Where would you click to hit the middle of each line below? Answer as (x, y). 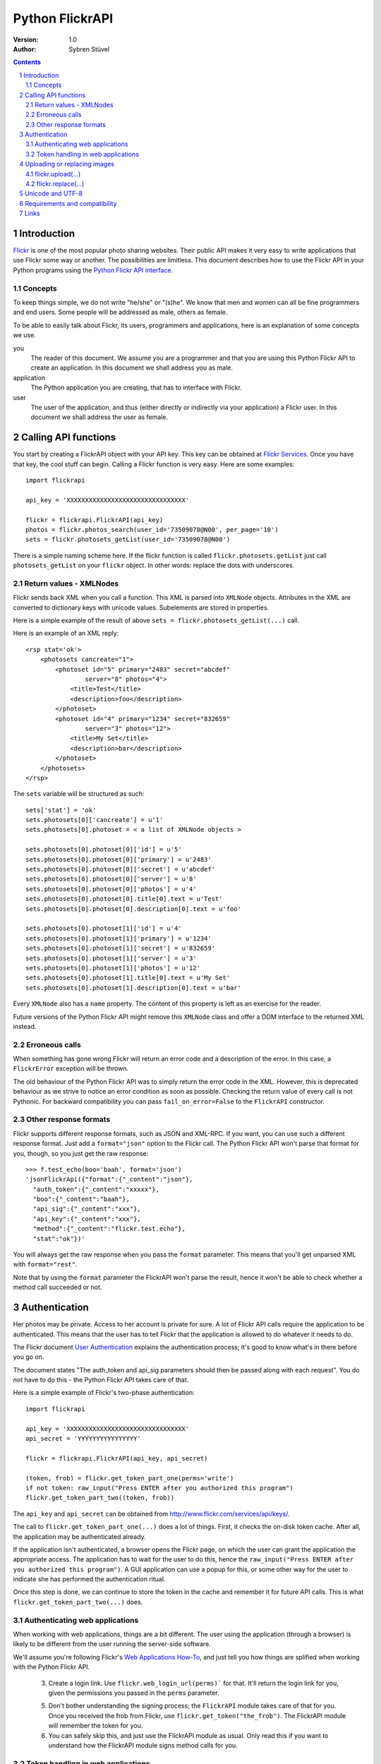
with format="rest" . (45, 1264)
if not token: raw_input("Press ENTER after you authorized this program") (159, 1488)
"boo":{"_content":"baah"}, (81, 1199)
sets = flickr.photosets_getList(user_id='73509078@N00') (128, 539)
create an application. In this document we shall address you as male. (132, 368)
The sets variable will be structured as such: (79, 794)
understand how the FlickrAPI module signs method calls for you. (143, 1745)
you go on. (29, 1357)
